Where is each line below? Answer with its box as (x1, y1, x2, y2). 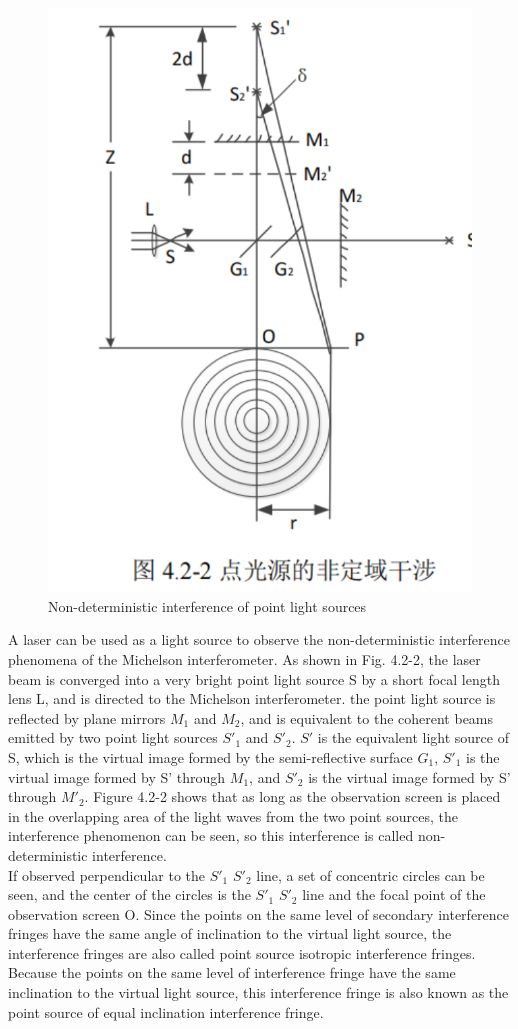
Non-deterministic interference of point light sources (48, 595, 367, 616)
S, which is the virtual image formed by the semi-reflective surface (8, 746, 413, 767)
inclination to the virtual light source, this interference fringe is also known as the (8, 982, 509, 1003)
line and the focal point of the (302, 884, 486, 905)
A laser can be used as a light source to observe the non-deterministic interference (8, 629, 510, 650)
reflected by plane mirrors (8, 707, 166, 728)
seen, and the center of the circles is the (8, 884, 251, 905)
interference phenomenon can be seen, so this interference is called (8, 825, 414, 846)
